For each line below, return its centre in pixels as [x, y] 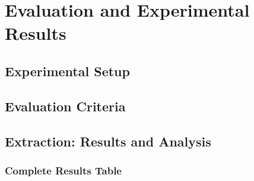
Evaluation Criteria [65, 106]
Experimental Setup [67, 71]
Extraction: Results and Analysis [108, 141]
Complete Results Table [63, 170]
